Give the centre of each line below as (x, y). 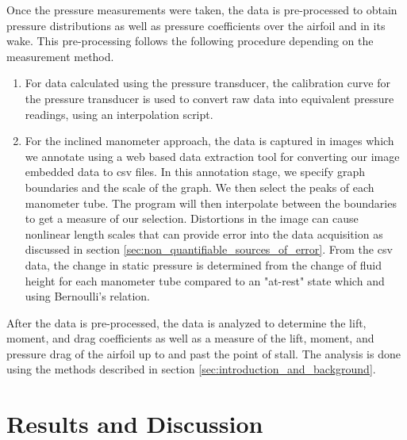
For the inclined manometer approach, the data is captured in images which (209, 141)
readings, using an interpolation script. (119, 114)
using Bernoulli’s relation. (87, 296)
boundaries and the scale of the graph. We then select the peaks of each (200, 187)
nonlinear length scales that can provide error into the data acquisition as (204, 233)
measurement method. (60, 56)
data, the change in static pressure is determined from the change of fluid (203, 264)
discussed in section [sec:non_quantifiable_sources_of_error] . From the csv (209, 249)
